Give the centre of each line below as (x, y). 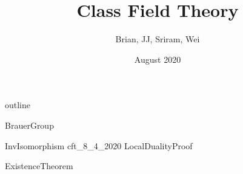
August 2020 (158, 59)
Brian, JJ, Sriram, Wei (158, 39)
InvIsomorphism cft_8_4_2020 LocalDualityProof (99, 145)
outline (18, 105)
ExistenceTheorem (39, 166)
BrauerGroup (29, 125)
